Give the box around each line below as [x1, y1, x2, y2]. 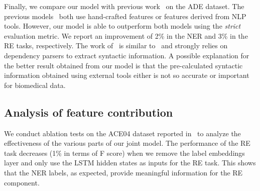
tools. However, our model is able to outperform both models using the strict [4, 21, 241, 31]
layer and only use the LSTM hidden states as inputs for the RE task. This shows [4, 157, 256, 168]
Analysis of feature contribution [4, 104, 173, 120]
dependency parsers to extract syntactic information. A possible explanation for [4, 50, 249, 60]
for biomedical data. [4, 79, 66, 90]
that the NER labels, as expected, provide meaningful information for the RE [4, 167, 243, 177]
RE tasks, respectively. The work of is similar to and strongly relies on [4, 40, 228, 51]
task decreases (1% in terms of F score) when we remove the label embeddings [4, 147, 245, 158]
